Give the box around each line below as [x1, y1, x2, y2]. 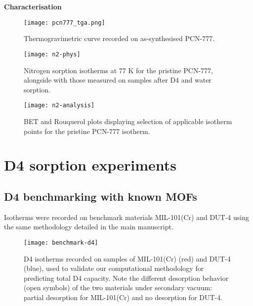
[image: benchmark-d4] [24, 239, 98, 246]
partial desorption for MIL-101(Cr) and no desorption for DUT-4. [24, 292, 223, 302]
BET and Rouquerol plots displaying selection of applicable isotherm [24, 116, 232, 126]
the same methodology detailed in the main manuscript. [4, 221, 173, 232]
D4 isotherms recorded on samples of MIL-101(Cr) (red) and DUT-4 [24, 253, 231, 263]
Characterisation [4, 1, 62, 11]
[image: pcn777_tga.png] [24, 19, 105, 26]
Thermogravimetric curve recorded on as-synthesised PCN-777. [24, 33, 215, 44]
